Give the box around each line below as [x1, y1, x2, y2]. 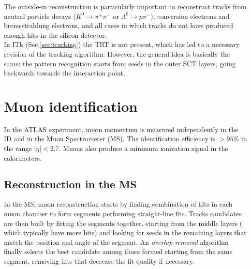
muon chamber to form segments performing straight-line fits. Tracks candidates [4, 209, 242, 219]
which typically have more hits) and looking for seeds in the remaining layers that [4, 227, 247, 238]
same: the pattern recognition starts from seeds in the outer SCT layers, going [4, 58, 236, 68]
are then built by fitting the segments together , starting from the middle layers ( [4, 218, 243, 228]
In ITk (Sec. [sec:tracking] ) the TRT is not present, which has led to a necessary [4, 39, 240, 49]
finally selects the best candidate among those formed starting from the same [4, 246, 233, 256]
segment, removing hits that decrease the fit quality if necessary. [4, 256, 194, 266]
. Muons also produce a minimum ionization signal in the [59, 143, 228, 153]
